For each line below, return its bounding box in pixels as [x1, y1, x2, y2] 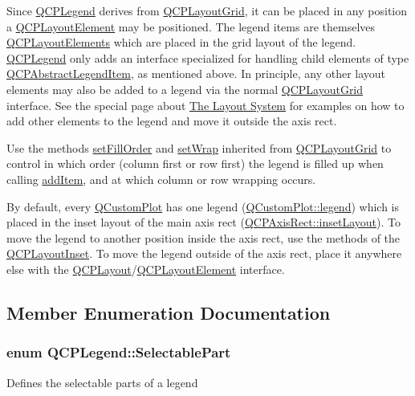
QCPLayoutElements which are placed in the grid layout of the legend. [6, 34, 356, 51]
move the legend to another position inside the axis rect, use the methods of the [6, 229, 401, 246]
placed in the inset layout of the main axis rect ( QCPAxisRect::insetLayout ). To [6, 214, 401, 231]
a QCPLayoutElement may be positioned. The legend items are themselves [6, 18, 376, 35]
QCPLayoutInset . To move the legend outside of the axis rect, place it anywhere [6, 245, 402, 262]
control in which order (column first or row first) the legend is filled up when [6, 155, 384, 172]
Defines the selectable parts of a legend [6, 374, 198, 390]
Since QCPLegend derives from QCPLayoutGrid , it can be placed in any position [6, 2, 408, 18]
